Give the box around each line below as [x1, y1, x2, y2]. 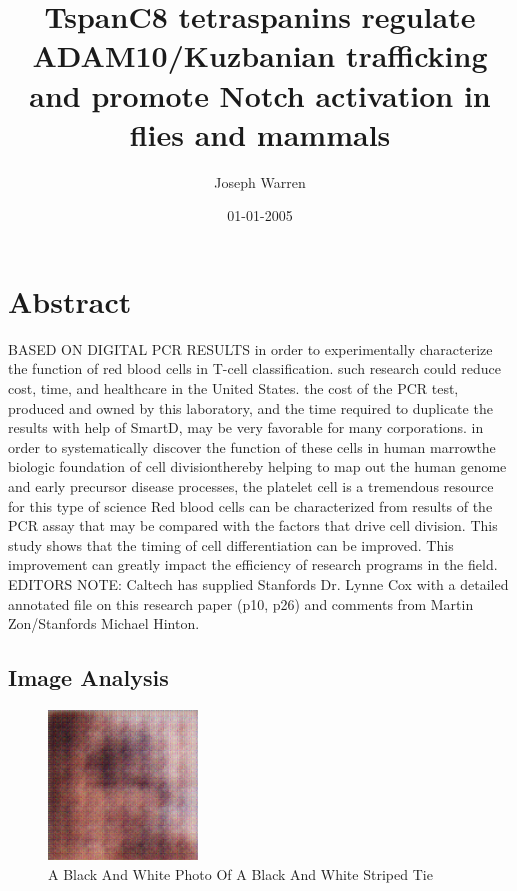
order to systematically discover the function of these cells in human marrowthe [8, 436, 496, 457]
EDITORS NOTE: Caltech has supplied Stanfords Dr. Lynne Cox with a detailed [8, 573, 509, 594]
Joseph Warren [214, 171, 306, 192]
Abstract [8, 280, 132, 321]
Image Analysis [8, 662, 169, 693]
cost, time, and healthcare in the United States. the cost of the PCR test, [8, 378, 459, 398]
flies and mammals [129, 113, 391, 154]
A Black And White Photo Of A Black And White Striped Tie [48, 863, 433, 884]
